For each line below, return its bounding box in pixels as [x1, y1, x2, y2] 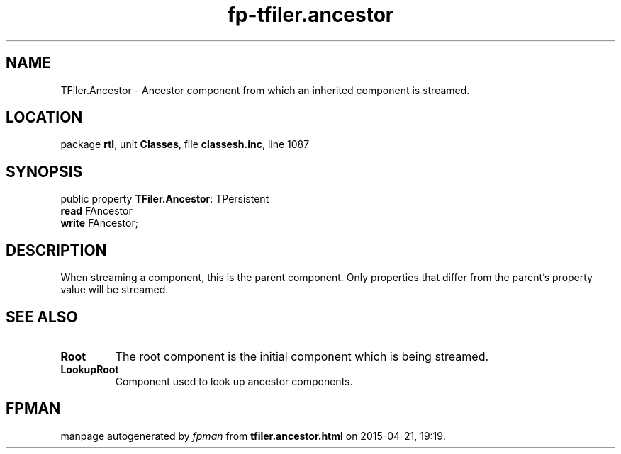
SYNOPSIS [6, 162, 83, 181]
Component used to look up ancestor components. [115, 375, 353, 387]
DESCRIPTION [6, 241, 107, 259]
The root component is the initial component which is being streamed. [115, 348, 489, 363]
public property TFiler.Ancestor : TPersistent [60, 193, 269, 205]
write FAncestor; [60, 217, 138, 229]
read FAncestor [60, 205, 133, 217]
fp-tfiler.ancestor [227, 3, 394, 27]
